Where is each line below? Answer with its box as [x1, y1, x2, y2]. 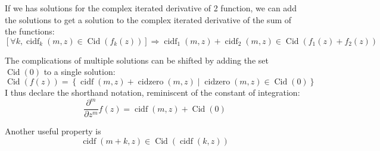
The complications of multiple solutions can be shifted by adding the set [5, 54, 269, 66]
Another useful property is [5, 125, 101, 137]
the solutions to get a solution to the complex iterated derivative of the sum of [5, 13, 292, 26]
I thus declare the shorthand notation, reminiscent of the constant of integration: [5, 86, 300, 98]
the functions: [5, 25, 55, 37]
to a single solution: [43, 65, 116, 78]
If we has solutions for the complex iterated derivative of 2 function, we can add [5, 2, 297, 14]
